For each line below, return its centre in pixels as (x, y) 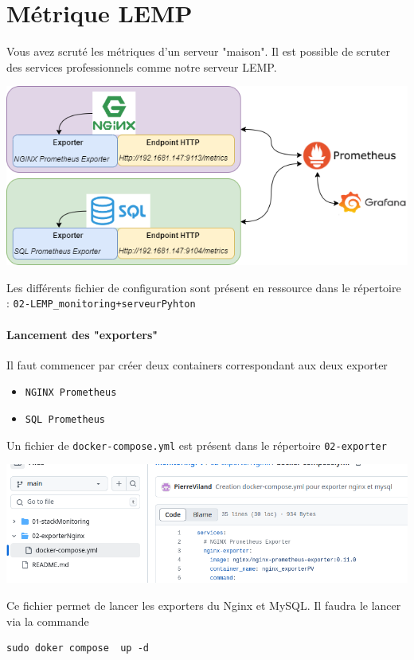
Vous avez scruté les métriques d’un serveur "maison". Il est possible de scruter (198, 51)
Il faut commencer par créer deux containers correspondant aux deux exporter (197, 364)
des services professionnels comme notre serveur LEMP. (142, 66)
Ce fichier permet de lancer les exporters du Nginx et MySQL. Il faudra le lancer (204, 605)
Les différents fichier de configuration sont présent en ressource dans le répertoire (204, 287)
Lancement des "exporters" (82, 334)
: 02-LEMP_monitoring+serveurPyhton (101, 303)
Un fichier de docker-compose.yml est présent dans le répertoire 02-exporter (197, 445)
